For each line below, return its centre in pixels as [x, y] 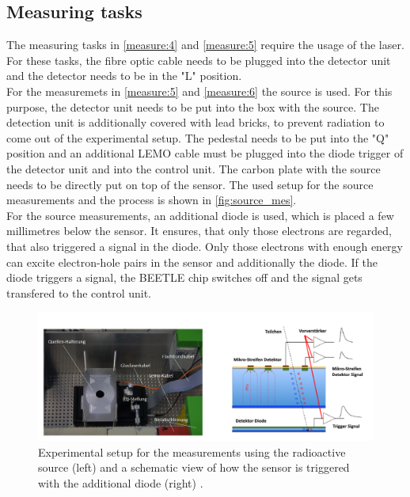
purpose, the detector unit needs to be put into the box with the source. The [193, 106]
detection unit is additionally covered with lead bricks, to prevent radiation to [196, 122]
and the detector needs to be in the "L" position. [124, 76]
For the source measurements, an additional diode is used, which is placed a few [200, 215]
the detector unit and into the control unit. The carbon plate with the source [194, 168]
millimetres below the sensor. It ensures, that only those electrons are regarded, [199, 231]
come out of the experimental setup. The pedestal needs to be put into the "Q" [198, 137]
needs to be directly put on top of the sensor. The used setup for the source [190, 184]
